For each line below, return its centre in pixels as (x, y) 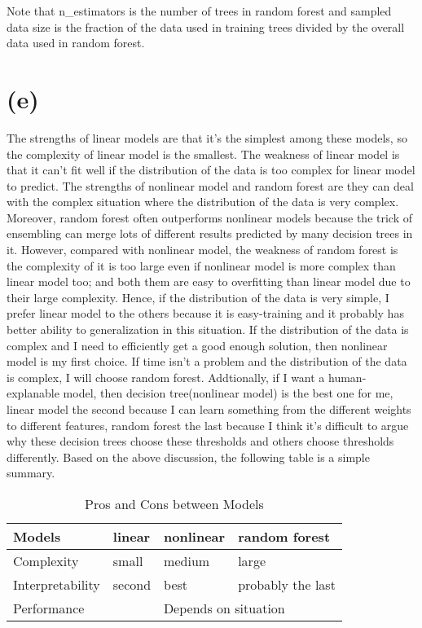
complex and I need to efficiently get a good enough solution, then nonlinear (197, 345)
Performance (49, 608)
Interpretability (57, 584)
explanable (33, 393)
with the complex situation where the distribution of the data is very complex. (203, 202)
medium (187, 560)
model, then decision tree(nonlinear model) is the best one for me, (228, 393)
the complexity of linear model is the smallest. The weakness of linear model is (203, 154)
